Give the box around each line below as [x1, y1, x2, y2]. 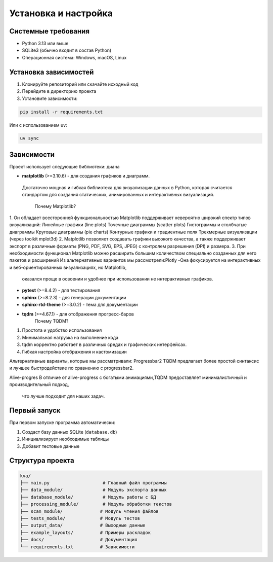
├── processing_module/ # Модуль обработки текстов [20, 501, 172, 507]
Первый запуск [9, 406, 61, 415]
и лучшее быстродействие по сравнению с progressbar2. [9, 365, 134, 371]
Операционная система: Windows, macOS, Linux [22, 54, 127, 60]
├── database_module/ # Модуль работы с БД [20, 494, 156, 500]
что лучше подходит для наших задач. [22, 393, 105, 399]
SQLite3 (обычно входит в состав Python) [22, 47, 112, 53]
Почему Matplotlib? [34, 203, 76, 209]
